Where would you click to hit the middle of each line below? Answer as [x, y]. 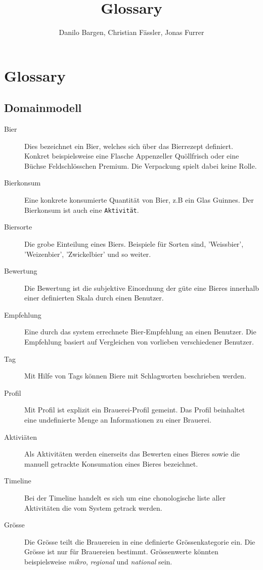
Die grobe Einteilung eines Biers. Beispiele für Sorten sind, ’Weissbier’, [134, 243]
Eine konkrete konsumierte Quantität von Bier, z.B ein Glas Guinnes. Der [139, 200]
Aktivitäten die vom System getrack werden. [93, 507]
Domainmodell [43, 108]
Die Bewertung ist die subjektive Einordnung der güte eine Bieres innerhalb [142, 288]
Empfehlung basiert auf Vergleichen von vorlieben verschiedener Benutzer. [139, 342]
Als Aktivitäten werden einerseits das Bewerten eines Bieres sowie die [132, 454]
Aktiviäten [20, 436]
